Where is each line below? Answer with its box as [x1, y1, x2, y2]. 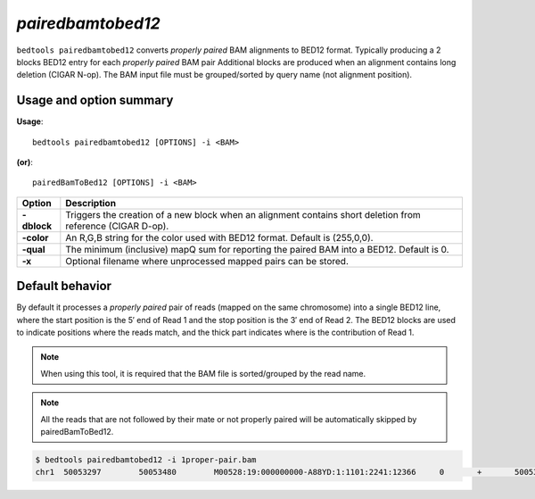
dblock [21, 220, 53, 232]
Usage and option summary [16, 93, 174, 108]
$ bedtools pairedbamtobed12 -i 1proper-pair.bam [35, 455, 257, 465]
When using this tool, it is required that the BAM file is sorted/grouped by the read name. [40, 368, 366, 378]
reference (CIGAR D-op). [65, 220, 169, 232]
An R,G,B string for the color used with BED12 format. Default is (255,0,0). [65, 231, 374, 244]
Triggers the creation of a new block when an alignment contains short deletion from [65, 208, 421, 220]
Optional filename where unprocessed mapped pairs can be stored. [65, 254, 350, 267]
